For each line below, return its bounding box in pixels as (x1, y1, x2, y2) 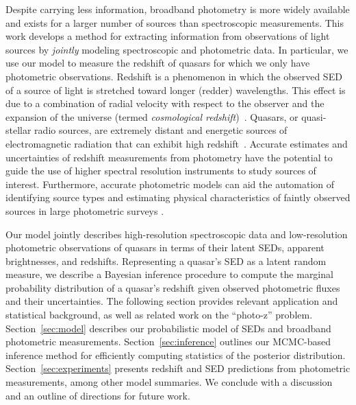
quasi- (301, 109, 327, 124)
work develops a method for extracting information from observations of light (5, 29, 330, 43)
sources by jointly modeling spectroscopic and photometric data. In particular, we (5, 42, 348, 56)
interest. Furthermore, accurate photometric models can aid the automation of (5, 176, 335, 191)
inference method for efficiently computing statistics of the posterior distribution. (5, 347, 346, 362)
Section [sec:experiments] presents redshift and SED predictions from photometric (5, 361, 351, 375)
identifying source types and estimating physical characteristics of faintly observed (5, 190, 351, 205)
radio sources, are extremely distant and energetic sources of (34, 123, 288, 137)
